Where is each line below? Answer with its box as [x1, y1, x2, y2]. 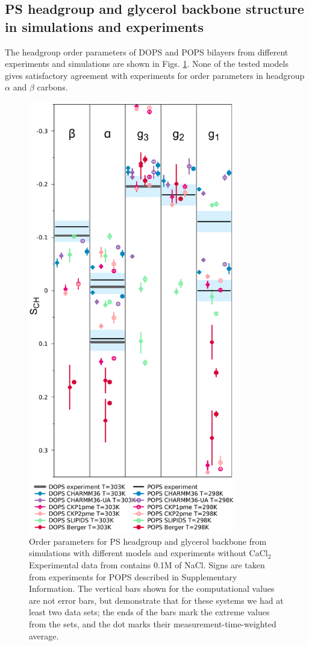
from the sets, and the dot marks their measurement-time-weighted [29, 617, 276, 630]
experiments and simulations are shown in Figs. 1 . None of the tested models [5, 57, 289, 70]
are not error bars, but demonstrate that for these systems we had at [29, 594, 284, 606]
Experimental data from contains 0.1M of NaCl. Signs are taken [29, 558, 265, 571]
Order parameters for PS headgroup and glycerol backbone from [29, 535, 267, 547]
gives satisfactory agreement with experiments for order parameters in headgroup [5, 69, 305, 81]
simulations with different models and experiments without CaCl [29, 547, 268, 559]
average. [29, 629, 59, 642]
